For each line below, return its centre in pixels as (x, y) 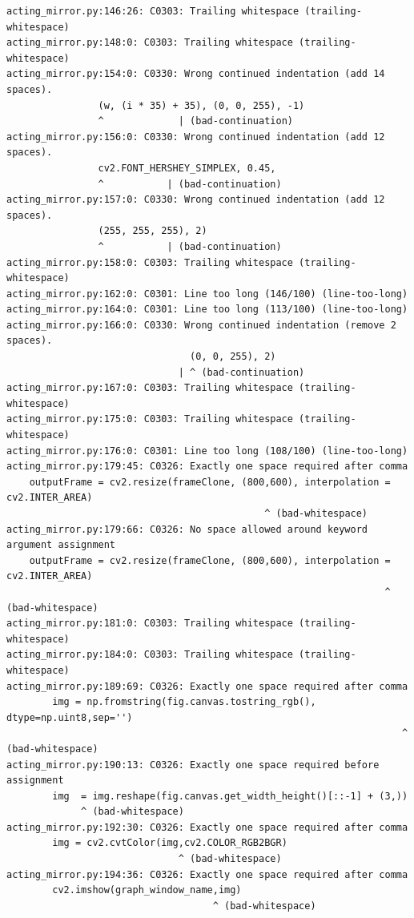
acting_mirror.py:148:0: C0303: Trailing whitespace (150, 43)
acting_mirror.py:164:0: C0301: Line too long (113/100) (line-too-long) (207, 310)
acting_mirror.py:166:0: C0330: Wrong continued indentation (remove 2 (201, 325)
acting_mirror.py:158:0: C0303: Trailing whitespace (150, 262)
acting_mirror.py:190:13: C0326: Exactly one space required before (193, 765)
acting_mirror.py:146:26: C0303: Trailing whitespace (153, 11)
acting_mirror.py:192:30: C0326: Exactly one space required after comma (207, 827)
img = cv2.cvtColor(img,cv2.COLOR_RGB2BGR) (170, 843)
